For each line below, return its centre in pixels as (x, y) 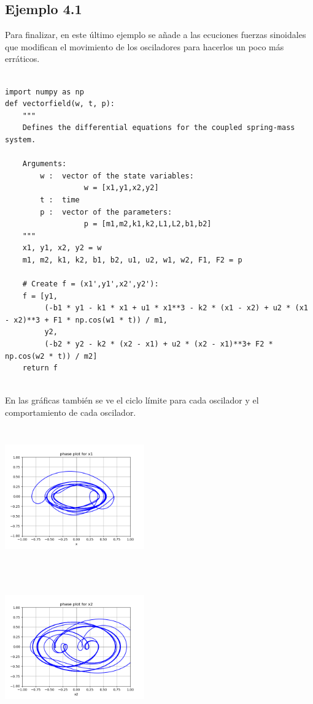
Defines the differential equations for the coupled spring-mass (159, 128)
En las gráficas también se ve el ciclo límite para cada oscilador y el (132, 400)
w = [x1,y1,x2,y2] (121, 188)
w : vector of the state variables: (117, 176)
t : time (60, 200)
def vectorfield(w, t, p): (60, 104)
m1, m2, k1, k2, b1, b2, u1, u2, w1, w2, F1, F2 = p (132, 260)
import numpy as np (44, 92)
